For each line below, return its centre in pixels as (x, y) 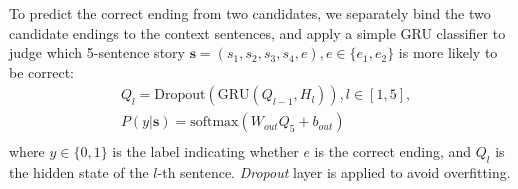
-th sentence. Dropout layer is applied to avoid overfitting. (334, 172)
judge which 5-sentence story (97, 52)
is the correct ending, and (393, 151)
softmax (214, 122)
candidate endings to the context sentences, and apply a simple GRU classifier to (257, 32)
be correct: (42, 71)
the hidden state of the (79, 172)
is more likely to (448, 52)
